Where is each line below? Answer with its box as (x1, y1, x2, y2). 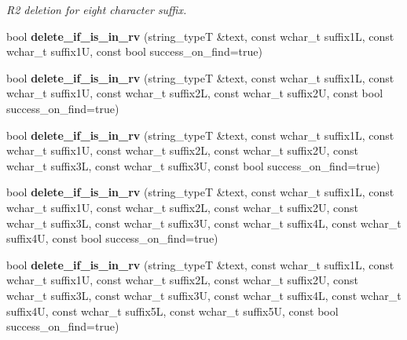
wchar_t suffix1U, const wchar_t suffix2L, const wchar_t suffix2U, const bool (6, 85, 383, 101)
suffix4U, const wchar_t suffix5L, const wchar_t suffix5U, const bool (6, 302, 339, 319)
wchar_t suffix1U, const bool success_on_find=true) (6, 43, 262, 60)
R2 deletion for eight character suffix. (6, 2, 187, 17)
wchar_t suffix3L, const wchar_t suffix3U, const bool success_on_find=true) (6, 157, 380, 174)
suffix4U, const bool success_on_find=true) (6, 230, 218, 247)
